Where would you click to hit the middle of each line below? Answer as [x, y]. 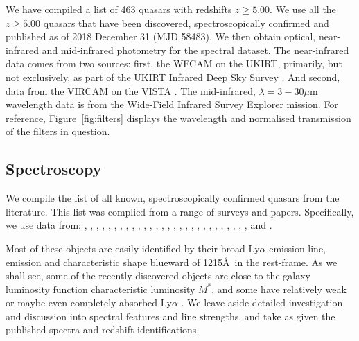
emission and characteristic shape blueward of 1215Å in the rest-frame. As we [172, 262]
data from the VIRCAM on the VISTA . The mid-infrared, [131, 90]
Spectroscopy [54, 169]
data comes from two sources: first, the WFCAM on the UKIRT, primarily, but [174, 63]
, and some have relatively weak [279, 289]
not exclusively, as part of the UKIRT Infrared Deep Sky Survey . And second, [173, 77]
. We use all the [303, 9]
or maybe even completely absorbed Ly [89, 303]
